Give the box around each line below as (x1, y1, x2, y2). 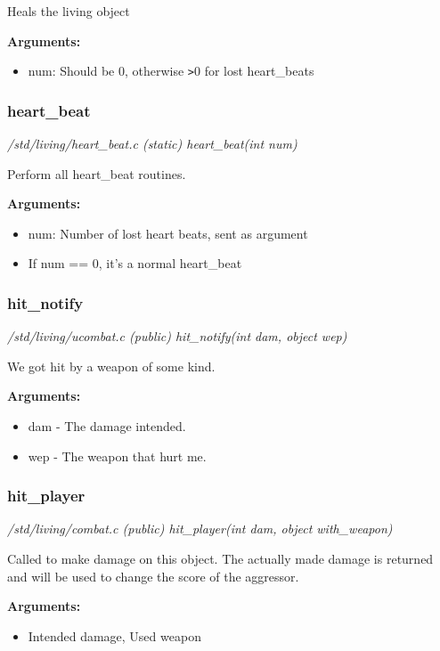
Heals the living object (7, 2, 130, 20)
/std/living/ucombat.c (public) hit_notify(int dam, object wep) (7, 327, 347, 346)
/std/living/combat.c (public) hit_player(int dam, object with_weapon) (7, 519, 393, 538)
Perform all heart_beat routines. (7, 164, 186, 183)
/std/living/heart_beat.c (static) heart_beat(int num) (7, 134, 297, 153)
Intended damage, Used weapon (28, 626, 201, 645)
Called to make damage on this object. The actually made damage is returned (7, 549, 434, 568)
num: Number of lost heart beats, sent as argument (28, 224, 308, 242)
